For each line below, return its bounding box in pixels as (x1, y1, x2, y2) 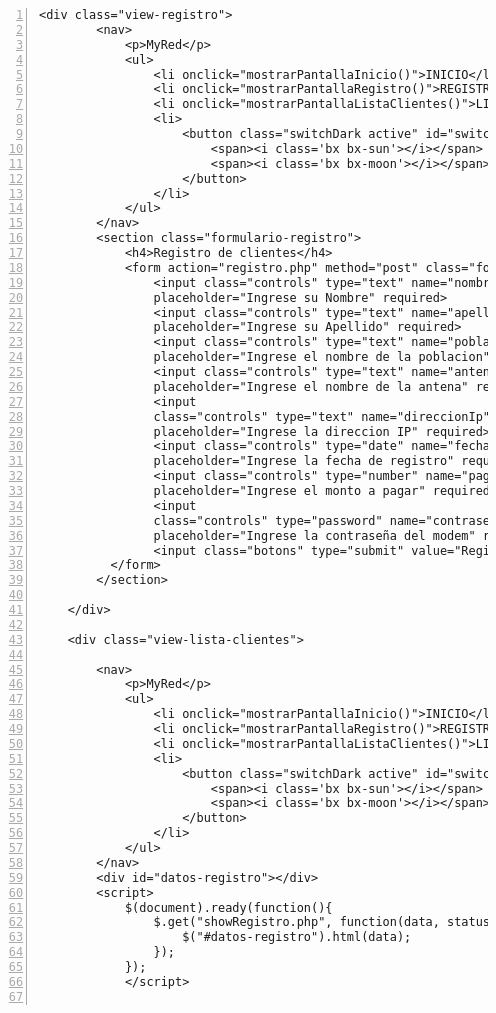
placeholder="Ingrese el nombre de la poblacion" (153, 350, 491, 365)
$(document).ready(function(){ (124, 900, 333, 915)
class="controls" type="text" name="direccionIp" (153, 409, 491, 424)
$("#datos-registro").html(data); (182, 930, 412, 945)
